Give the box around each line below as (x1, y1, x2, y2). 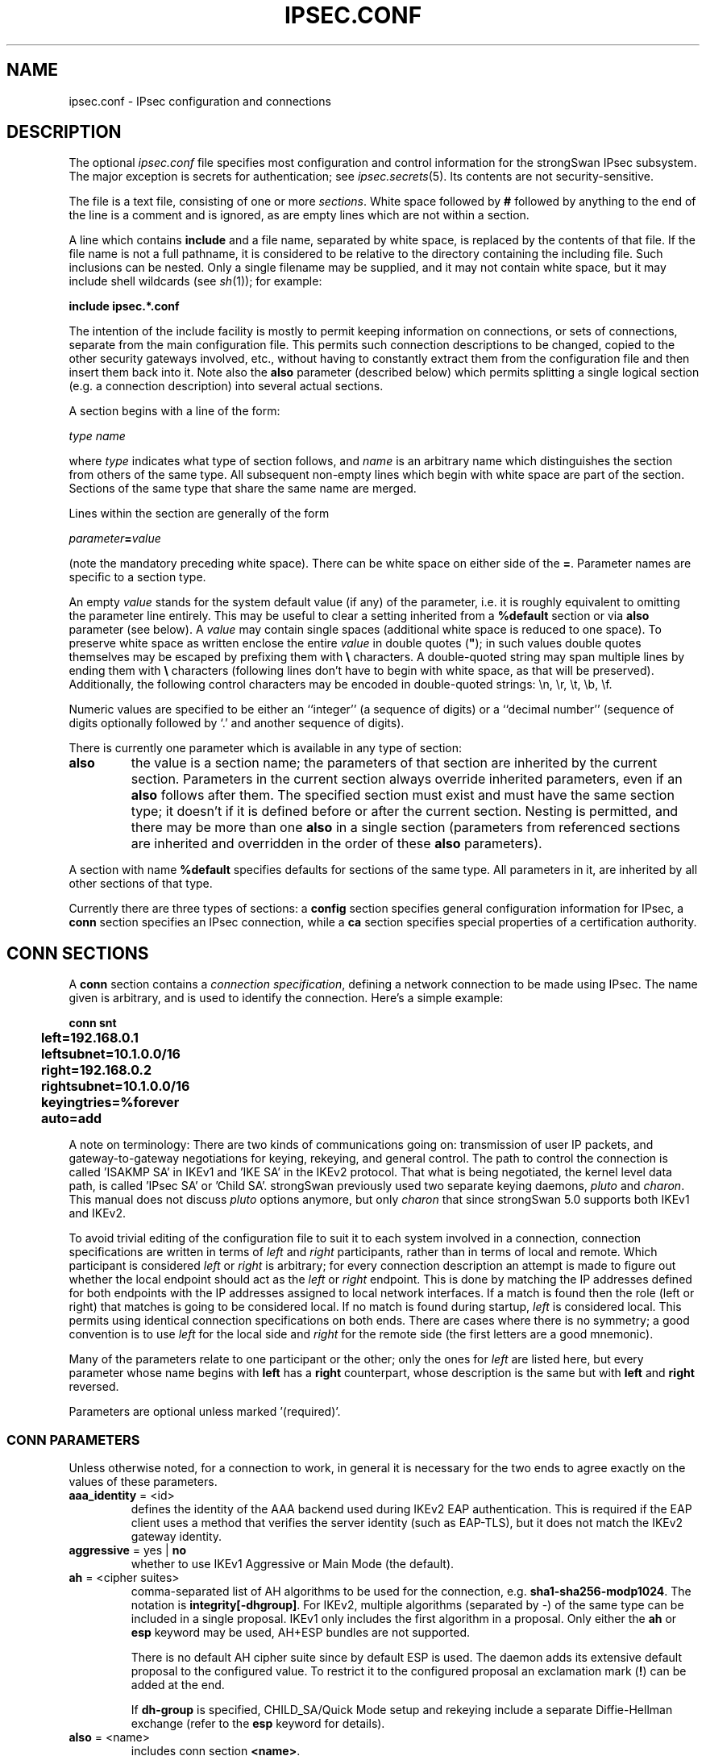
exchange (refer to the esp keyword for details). (131, 1716, 385, 1731)
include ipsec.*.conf (69, 299, 180, 314)
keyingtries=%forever (41, 1094, 180, 1111)
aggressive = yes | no (69, 1543, 187, 1558)
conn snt (69, 1016, 117, 1030)
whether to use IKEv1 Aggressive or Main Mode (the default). (131, 1557, 455, 1571)
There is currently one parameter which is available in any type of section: (69, 741, 463, 755)
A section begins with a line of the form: (69, 404, 280, 418)
